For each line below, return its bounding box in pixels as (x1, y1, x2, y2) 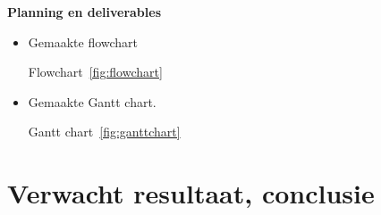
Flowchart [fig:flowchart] (28, 62, 163, 81)
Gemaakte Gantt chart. (28, 92, 157, 111)
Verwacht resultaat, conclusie (7, 175, 375, 211)
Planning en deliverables (7, 3, 161, 21)
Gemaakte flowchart (28, 32, 139, 51)
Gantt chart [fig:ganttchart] (28, 122, 181, 141)
